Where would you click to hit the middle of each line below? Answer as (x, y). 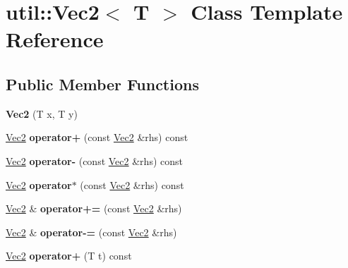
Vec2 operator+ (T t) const (69, 256)
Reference (55, 39)
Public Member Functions (102, 84)
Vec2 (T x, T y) (42, 113)
